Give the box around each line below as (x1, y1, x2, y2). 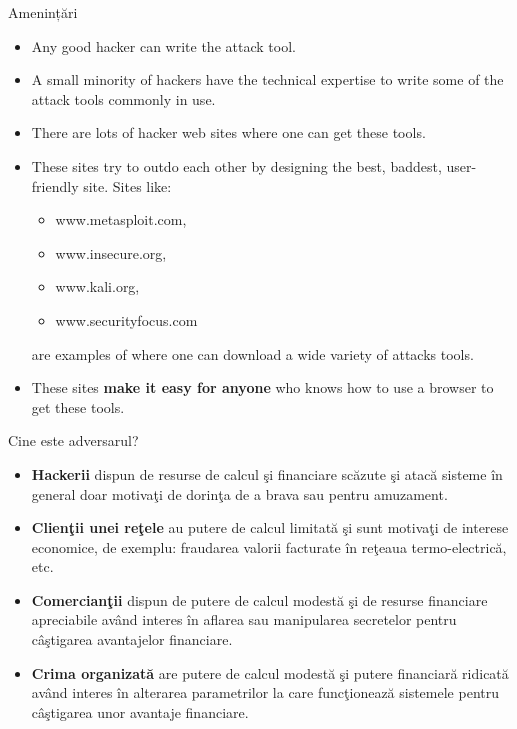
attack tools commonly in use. (31, 88, 216, 109)
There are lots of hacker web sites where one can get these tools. (31, 122, 426, 143)
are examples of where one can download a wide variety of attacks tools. (31, 343, 474, 364)
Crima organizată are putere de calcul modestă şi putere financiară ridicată (31, 662, 509, 683)
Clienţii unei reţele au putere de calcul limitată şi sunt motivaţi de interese (31, 517, 509, 538)
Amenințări (8, 2, 78, 22)
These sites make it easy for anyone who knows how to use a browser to (31, 377, 494, 398)
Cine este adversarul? (8, 430, 139, 451)
